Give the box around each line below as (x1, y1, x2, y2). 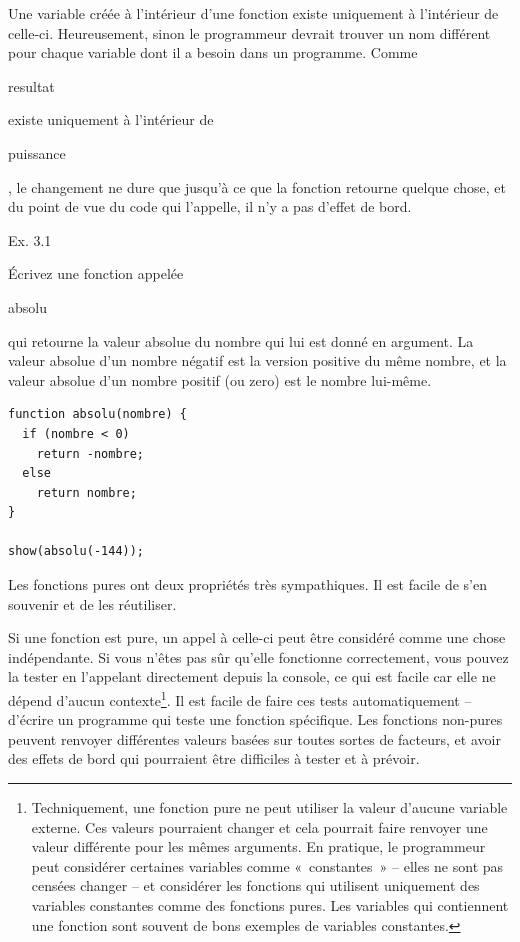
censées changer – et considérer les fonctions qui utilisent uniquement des (31, 875, 480, 896)
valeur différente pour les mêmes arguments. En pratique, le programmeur (31, 836, 486, 857)
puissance (8, 142, 66, 163)
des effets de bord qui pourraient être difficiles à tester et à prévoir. (8, 748, 420, 769)
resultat (8, 75, 55, 96)
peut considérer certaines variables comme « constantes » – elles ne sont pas (31, 855, 504, 876)
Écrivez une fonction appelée (8, 263, 184, 284)
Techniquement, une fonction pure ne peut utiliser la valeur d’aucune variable (31, 797, 508, 818)
